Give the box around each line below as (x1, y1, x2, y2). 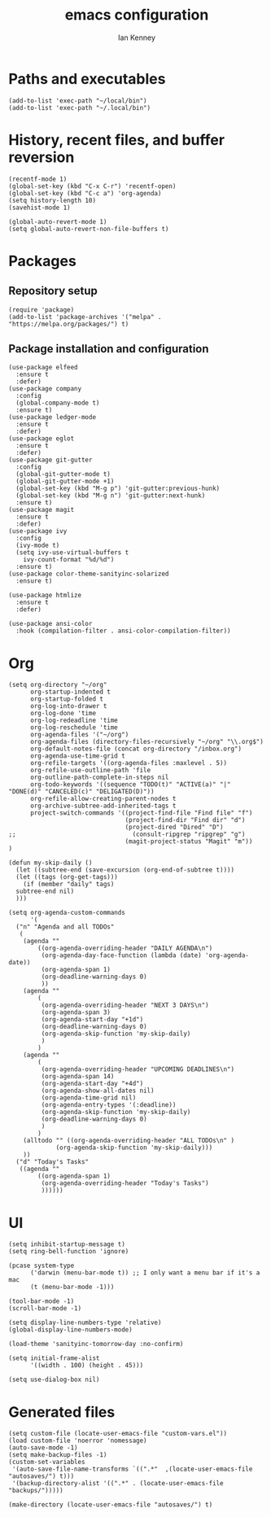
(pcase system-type (8, 1261, 75, 1270)
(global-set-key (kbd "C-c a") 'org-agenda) (8, 189, 162, 197)
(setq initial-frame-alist (8, 1354, 100, 1362)
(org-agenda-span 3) (41, 1008, 111, 1016)
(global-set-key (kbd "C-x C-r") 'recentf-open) (8, 181, 177, 190)
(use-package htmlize (8, 592, 82, 600)
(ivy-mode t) (15, 541, 60, 550)
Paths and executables (8, 69, 166, 88)
